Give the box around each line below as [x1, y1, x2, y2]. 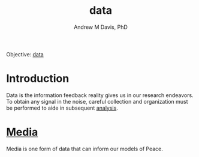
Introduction [6, 72, 70, 86]
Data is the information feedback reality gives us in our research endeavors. [6, 91, 194, 99]
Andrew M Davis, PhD [74, 23, 128, 31]
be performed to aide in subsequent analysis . [6, 104, 118, 111]
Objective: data [6, 50, 44, 58]
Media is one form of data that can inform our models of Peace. [6, 145, 163, 152]
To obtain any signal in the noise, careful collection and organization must [6, 98, 188, 105]
